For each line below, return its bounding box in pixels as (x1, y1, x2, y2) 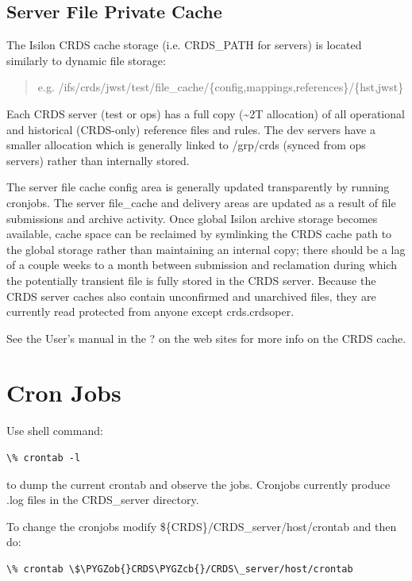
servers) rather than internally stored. (6, 152, 190, 168)
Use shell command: (6, 422, 103, 439)
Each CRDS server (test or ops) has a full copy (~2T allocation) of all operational (6, 105, 405, 121)
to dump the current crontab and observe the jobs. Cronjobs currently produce (6, 475, 391, 492)
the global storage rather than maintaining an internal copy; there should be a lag (6, 240, 406, 257)
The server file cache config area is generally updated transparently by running (6, 179, 390, 195)
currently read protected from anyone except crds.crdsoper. (6, 303, 295, 320)
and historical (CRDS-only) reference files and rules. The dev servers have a (6, 121, 375, 137)
